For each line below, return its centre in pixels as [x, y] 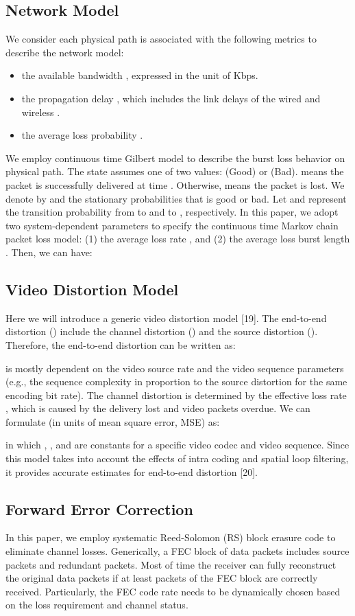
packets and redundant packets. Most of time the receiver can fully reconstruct [171, 564]
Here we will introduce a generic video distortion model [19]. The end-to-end [166, 318]
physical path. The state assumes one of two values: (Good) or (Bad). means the [175, 171]
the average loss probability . [82, 135]
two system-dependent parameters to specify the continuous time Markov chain [172, 225]
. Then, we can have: [49, 252]
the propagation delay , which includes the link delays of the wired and [171, 98]
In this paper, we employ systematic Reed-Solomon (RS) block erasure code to [171, 537]
